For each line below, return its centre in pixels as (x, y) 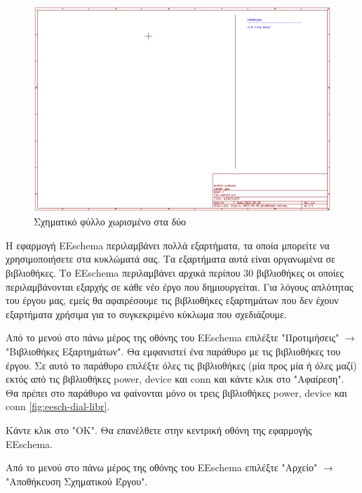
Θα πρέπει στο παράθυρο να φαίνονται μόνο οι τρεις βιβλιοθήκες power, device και (176, 392)
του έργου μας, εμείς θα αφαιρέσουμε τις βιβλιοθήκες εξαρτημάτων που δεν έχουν (172, 300)
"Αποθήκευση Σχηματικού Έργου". (77, 481)
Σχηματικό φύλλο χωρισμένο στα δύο (110, 222)
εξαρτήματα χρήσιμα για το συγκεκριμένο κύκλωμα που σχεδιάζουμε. (146, 314)
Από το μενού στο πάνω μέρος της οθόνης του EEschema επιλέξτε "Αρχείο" (162, 467)
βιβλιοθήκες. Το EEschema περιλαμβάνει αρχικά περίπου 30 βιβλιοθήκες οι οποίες (175, 273)
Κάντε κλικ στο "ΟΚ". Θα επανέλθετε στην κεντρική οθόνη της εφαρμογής (159, 429)
